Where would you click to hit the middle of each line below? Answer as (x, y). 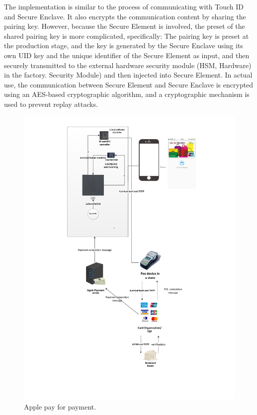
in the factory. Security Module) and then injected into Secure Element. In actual (128, 75)
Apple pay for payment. (60, 406)
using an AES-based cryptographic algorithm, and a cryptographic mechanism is (127, 94)
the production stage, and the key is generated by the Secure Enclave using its (124, 45)
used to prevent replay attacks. (51, 104)
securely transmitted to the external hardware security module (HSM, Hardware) (128, 65)
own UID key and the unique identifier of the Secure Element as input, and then (127, 55)
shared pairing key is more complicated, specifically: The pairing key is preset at (127, 36)
